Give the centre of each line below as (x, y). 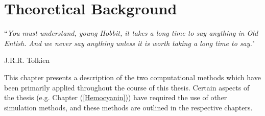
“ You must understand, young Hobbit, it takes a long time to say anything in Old (131, 33)
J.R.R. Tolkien (27, 60)
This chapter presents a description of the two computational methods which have (132, 77)
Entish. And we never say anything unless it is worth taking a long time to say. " (130, 43)
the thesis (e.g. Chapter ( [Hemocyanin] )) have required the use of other (116, 97)
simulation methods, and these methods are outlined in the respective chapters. (128, 107)
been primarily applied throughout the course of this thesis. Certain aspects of (127, 87)
